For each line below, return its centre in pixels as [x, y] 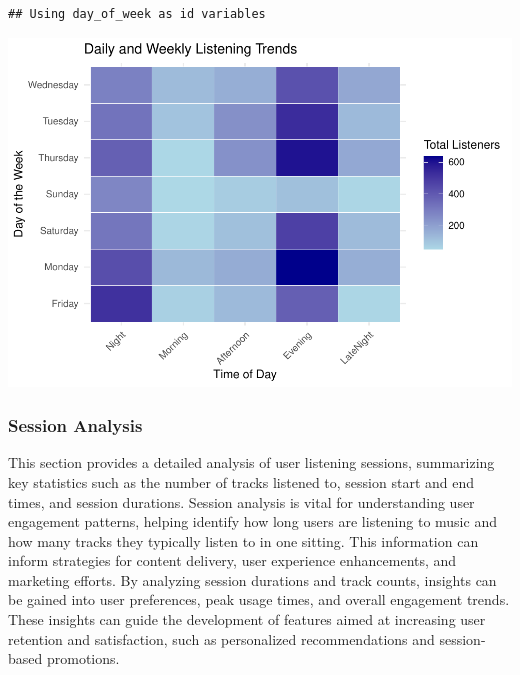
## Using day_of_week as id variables [137, 14]
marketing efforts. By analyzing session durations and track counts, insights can [252, 579]
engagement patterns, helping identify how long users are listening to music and [252, 521]
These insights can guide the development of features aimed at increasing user [247, 619]
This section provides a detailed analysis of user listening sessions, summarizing [251, 462]
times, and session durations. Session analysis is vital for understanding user [241, 501]
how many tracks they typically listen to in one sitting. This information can [243, 540]
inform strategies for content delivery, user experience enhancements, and [232, 560]
